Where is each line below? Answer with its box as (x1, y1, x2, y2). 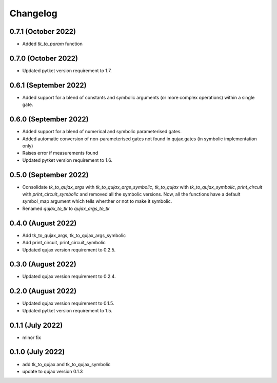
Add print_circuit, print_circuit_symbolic (22, 240, 106, 246)
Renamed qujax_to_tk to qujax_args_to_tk (22, 205, 110, 211)
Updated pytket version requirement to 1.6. (22, 157, 113, 163)
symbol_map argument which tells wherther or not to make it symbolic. (22, 198, 172, 204)
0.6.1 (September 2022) (9, 81, 87, 90)
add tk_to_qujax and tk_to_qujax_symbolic (22, 361, 111, 367)
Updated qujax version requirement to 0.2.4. (22, 273, 116, 280)
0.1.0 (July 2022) (9, 348, 65, 356)
